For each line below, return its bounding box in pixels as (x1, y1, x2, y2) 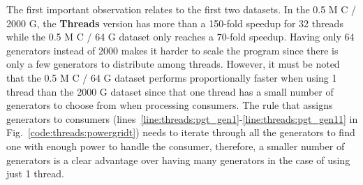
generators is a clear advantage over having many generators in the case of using (6, 152, 350, 167)
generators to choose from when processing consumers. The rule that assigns (6, 98, 333, 112)
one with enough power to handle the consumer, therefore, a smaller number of (6, 138, 345, 153)
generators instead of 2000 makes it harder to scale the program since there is (6, 43, 339, 57)
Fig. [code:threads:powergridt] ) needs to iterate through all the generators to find (6, 125, 355, 140)
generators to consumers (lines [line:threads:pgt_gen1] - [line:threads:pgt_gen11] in (6, 111, 358, 126)
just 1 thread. (6, 166, 64, 181)
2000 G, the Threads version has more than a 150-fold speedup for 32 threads (6, 15, 343, 30)
